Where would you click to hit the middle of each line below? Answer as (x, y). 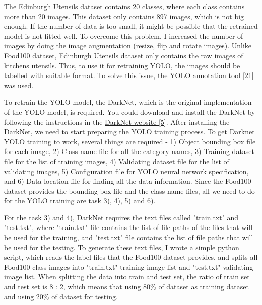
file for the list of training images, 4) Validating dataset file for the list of (117, 161)
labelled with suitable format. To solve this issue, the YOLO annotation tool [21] (129, 75)
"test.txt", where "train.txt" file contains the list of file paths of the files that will (128, 227)
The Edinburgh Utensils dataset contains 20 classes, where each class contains (124, 6)
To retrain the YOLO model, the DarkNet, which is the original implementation (128, 102)
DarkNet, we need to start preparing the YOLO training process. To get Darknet (129, 132)
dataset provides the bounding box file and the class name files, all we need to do (129, 190)
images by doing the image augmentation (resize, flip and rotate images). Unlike (128, 46)
